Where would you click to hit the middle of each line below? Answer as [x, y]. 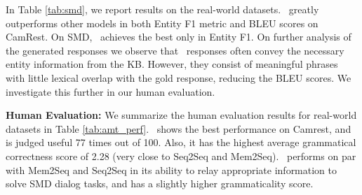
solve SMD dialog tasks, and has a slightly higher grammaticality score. [160, 183]
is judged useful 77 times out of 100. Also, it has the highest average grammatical [181, 142]
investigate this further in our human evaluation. [110, 91]
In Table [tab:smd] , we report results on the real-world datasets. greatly [162, 9]
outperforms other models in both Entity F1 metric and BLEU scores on [162, 23]
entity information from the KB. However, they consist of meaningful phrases [172, 64]
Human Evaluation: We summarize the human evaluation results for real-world [181, 115]
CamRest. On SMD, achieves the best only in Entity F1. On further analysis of [179, 37]
